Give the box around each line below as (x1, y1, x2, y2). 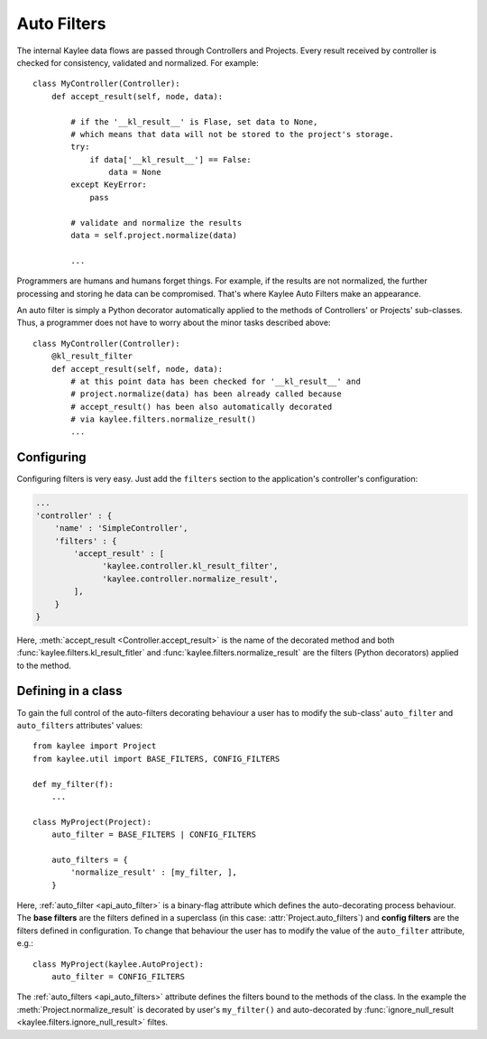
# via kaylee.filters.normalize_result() (70, 414, 257, 424)
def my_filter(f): (32, 779, 115, 789)
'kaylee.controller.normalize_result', (102, 573, 279, 584)
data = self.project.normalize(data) (70, 230, 238, 241)
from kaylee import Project (32, 741, 157, 751)
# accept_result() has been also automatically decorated (70, 402, 333, 412)
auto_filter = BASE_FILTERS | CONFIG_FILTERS (51, 830, 257, 840)
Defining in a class (16, 683, 123, 699)
